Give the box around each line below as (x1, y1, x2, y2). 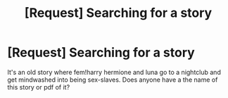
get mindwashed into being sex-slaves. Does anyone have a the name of (7, 75, 218, 84)
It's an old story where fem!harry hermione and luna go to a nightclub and (7, 68, 222, 76)
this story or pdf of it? (7, 82, 70, 91)
